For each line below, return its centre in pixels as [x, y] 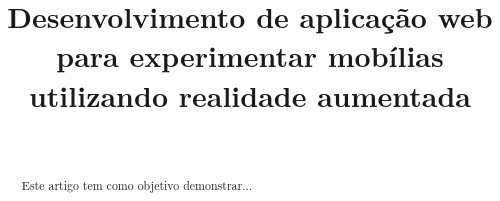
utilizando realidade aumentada [250, 94]
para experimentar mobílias [250, 55]
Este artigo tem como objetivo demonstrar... [137, 184]
